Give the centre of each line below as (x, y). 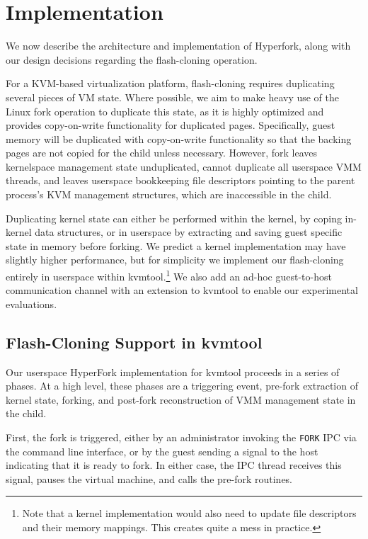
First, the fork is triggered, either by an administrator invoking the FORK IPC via (181, 437)
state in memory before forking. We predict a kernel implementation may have (176, 245)
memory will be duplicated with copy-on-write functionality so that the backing (179, 138)
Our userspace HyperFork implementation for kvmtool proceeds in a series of (173, 371)
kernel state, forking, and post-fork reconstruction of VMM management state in (181, 399)
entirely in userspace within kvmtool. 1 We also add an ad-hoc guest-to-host (169, 275)
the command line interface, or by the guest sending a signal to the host (162, 451)
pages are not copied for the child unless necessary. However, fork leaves (162, 153)
